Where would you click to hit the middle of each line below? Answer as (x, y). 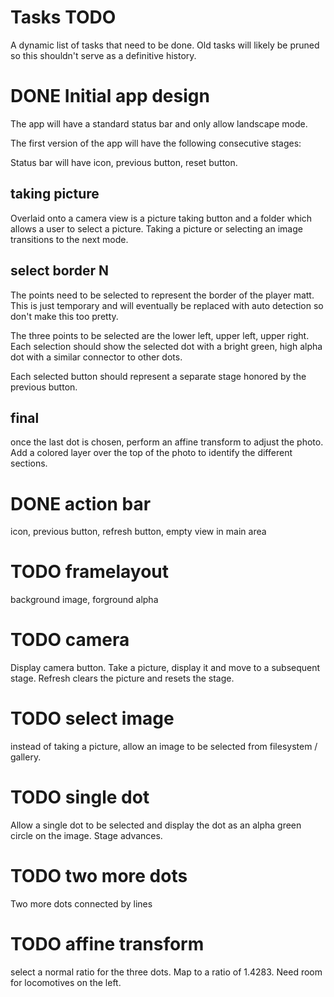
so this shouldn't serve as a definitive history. (103, 55)
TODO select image (92, 718)
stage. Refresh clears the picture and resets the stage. (122, 678)
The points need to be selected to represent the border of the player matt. (162, 295)
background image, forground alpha (84, 600)
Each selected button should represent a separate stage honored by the (158, 376)
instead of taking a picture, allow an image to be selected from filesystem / (164, 747)
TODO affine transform (107, 944)
